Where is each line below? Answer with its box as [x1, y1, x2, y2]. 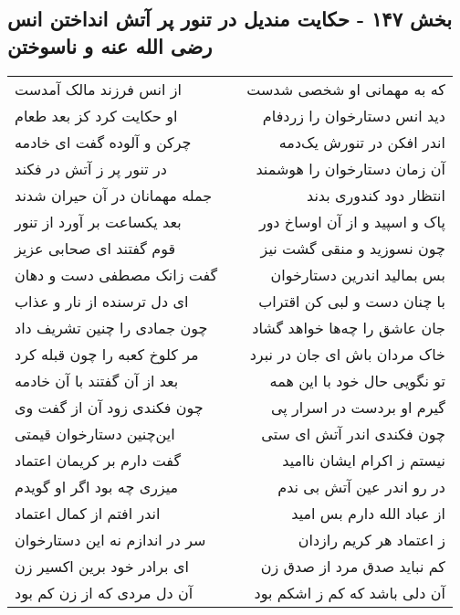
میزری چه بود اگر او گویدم [15, 475, 179, 497]
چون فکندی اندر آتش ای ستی [261, 422, 445, 444]
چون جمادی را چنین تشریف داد [15, 316, 208, 338]
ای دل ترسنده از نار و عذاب [15, 290, 189, 312]
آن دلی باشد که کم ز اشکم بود [254, 581, 445, 603]
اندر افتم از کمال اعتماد [15, 502, 161, 524]
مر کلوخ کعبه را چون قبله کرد [15, 343, 199, 365]
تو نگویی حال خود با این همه [269, 369, 445, 391]
